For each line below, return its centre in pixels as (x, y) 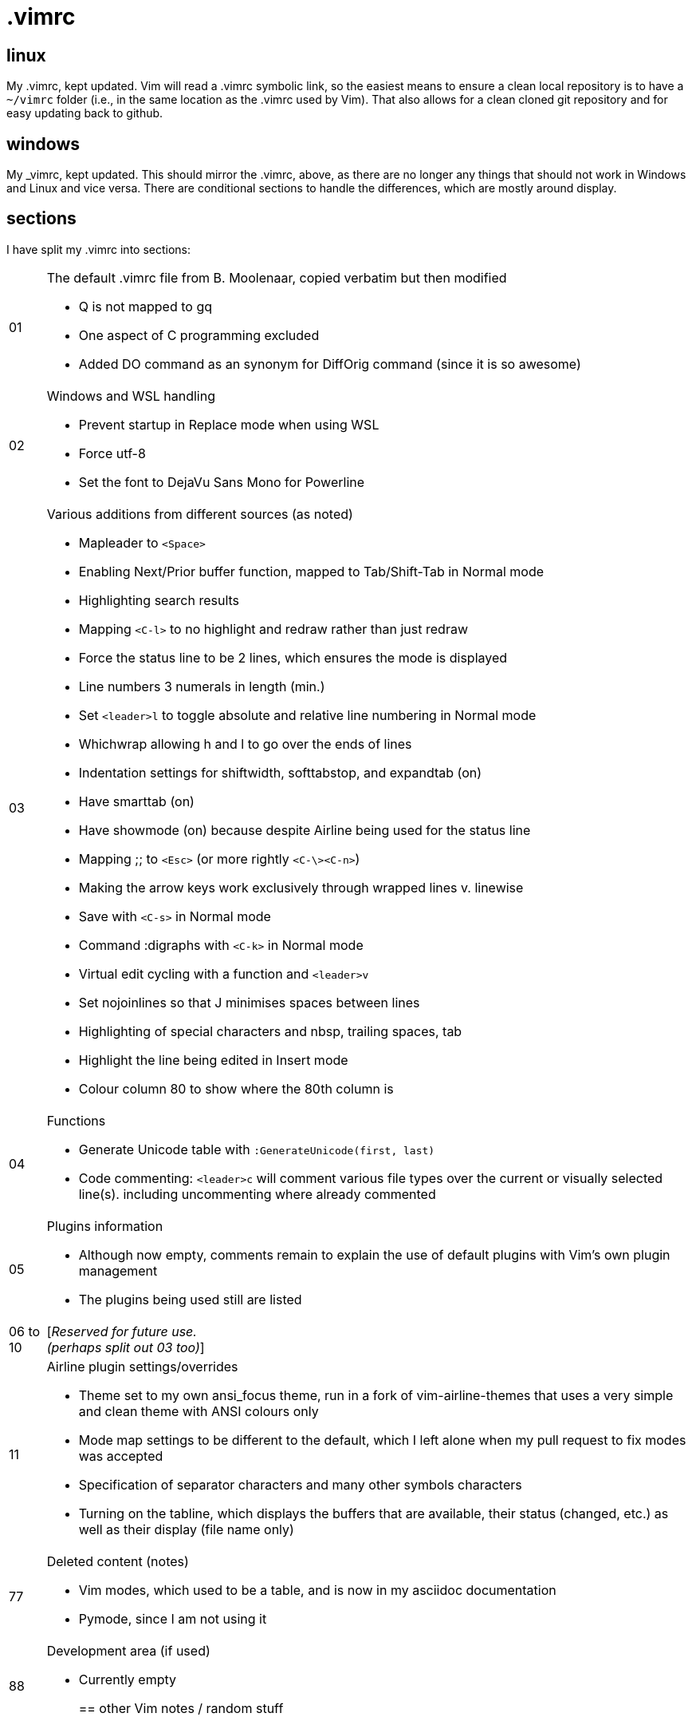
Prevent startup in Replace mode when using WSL (229, 424)
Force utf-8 (112, 453)
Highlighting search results (159, 600)
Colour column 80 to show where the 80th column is (236, 1088)
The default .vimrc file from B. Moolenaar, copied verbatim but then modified (277, 277)
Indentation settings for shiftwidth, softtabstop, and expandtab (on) (280, 772)
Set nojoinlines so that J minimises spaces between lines (249, 1002)
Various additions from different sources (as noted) (200, 514)
